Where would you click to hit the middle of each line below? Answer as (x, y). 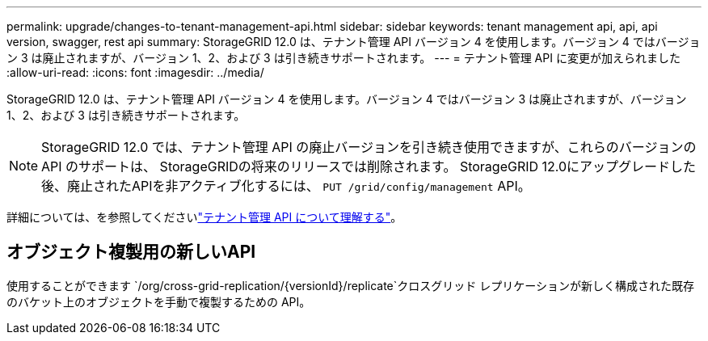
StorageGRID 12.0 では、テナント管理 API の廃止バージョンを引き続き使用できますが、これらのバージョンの (369, 147)
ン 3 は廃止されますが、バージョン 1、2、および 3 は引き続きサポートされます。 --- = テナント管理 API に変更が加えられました (343, 58)
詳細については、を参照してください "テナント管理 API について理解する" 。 (204, 217)
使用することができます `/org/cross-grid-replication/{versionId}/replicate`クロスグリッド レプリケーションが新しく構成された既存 (350, 285)
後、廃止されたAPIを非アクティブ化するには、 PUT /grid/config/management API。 (286, 186)
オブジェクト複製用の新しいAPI (131, 252)
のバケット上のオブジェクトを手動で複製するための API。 (159, 301)
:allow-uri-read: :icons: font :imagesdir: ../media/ (135, 72)
